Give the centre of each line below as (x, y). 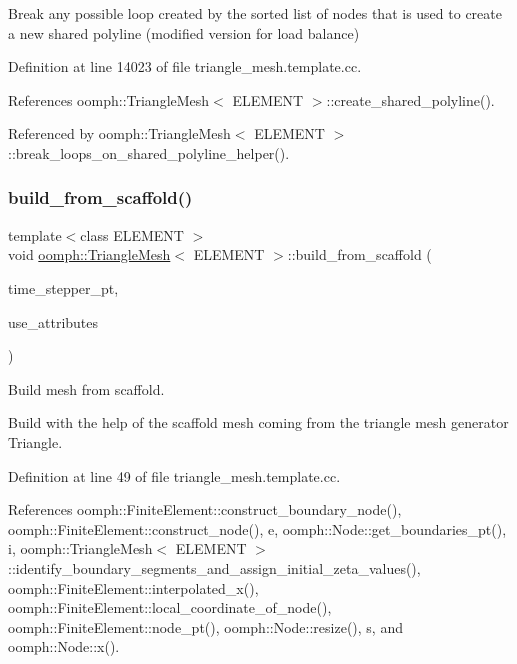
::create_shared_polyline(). (410, 99)
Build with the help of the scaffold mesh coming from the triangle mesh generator (258, 422)
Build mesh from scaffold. (86, 388)
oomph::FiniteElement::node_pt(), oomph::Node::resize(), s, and (205, 626)
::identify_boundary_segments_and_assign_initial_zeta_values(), (214, 567)
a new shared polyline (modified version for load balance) (184, 32)
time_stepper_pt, (63, 287)
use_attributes (53, 321)
